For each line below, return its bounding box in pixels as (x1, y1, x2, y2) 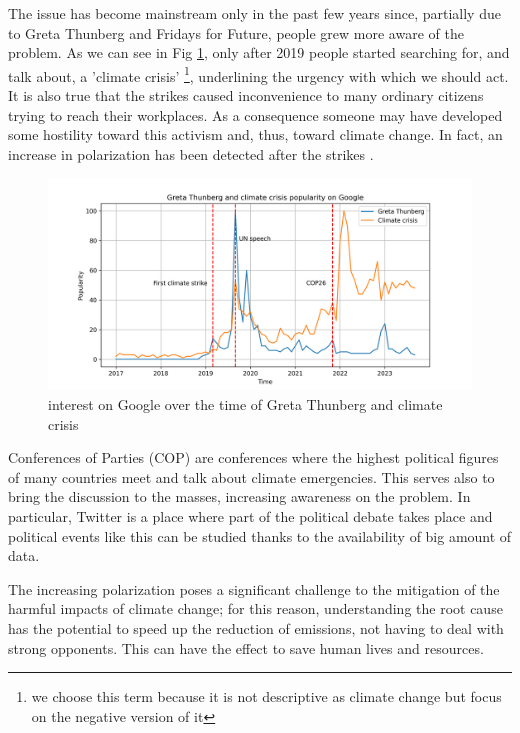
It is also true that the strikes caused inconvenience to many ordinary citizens (8, 85, 484, 106)
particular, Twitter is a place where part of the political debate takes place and (8, 505, 493, 526)
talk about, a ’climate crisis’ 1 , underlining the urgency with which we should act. (8, 62, 509, 86)
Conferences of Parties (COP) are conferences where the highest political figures (8, 447, 499, 468)
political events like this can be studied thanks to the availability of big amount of (8, 525, 512, 546)
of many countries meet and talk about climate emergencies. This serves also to (8, 466, 495, 487)
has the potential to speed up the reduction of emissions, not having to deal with (8, 617, 504, 638)
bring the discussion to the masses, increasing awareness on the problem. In (8, 486, 471, 507)
